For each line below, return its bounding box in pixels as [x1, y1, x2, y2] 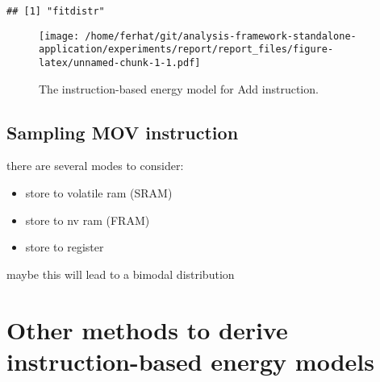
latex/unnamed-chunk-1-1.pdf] [39, 56, 201, 69]
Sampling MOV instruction [6, 119, 239, 144]
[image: [39, 30, 80, 42]
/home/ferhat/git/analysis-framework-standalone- [85, 30, 357, 42]
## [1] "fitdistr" [6, 6, 105, 17]
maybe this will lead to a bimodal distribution [6, 265, 235, 282]
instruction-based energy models [6, 344, 374, 377]
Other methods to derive [6, 313, 288, 346]
